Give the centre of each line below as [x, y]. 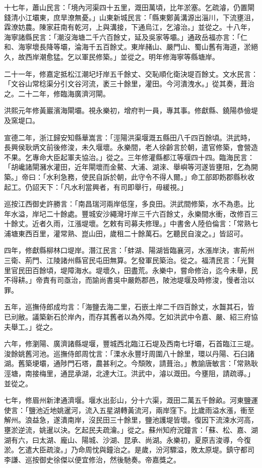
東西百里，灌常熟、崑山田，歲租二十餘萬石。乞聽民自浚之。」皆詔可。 [133, 233]
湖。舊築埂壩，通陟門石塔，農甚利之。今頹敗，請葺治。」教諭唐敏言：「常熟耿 [131, 363]
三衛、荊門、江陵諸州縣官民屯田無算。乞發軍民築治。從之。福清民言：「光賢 [129, 260]
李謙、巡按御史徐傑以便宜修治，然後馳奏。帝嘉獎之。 [92, 459]
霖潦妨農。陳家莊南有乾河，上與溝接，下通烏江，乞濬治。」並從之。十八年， [129, 27]
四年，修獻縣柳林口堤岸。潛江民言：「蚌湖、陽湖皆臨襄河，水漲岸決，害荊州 [129, 250]
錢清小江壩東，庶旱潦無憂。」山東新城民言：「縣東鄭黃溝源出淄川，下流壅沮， [131, 17]
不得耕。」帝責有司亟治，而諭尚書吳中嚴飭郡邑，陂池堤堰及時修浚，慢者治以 [129, 280]
